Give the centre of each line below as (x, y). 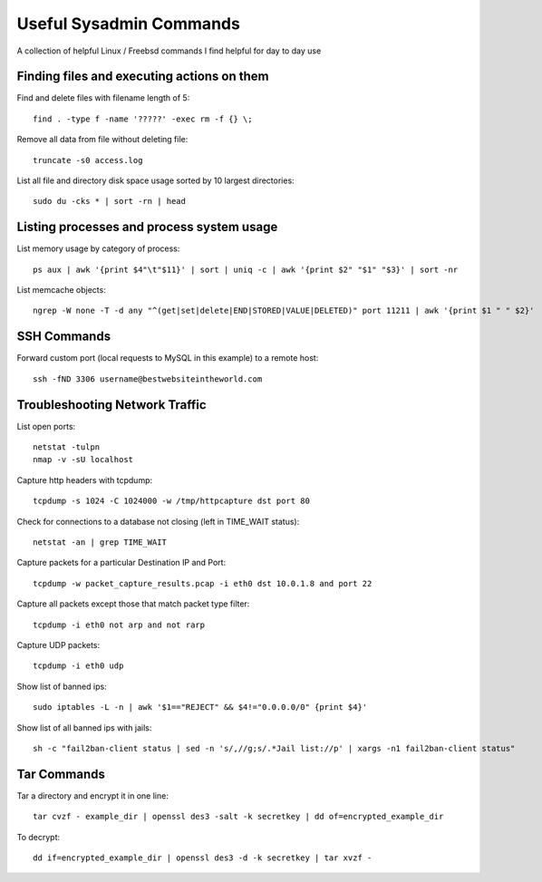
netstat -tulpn (67, 447)
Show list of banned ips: (62, 686)
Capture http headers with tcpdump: (85, 480)
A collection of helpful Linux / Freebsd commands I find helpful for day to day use (169, 51)
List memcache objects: (61, 290)
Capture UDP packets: (58, 645)
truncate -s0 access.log (88, 160)
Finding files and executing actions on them (143, 77)
